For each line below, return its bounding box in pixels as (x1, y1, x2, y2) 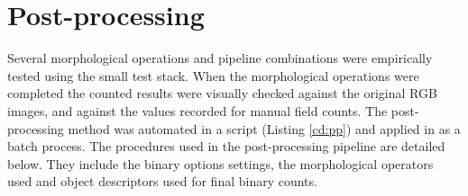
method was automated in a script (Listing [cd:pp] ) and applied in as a (68, 119, 461, 138)
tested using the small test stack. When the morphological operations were (7, 66, 419, 85)
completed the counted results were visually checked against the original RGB (7, 84, 437, 102)
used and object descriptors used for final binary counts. (7, 172, 317, 191)
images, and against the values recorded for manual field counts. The (7, 101, 388, 120)
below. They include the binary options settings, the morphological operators (7, 154, 434, 173)
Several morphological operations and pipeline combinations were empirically (7, 49, 433, 67)
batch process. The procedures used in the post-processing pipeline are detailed (7, 137, 445, 156)
